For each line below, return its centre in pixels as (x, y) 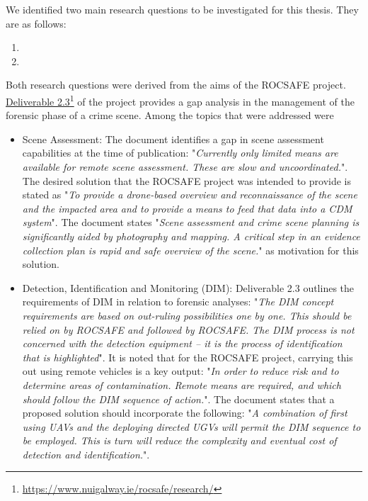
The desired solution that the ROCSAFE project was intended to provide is (186, 180)
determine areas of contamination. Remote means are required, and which (182, 384)
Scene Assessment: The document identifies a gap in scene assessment (173, 139)
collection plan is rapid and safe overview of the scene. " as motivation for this (190, 250)
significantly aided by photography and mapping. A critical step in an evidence (191, 236)
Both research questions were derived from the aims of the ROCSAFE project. (176, 85)
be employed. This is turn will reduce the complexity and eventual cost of (179, 440)
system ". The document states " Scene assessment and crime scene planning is (191, 222)
